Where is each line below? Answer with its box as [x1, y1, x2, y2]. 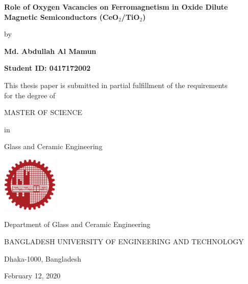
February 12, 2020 [4, 270, 61, 281]
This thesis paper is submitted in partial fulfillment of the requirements [4, 79, 228, 90]
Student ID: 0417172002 [4, 63, 91, 73]
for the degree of [4, 90, 56, 100]
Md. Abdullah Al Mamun [4, 45, 96, 56]
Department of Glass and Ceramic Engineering [4, 219, 151, 230]
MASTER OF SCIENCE [4, 107, 83, 118]
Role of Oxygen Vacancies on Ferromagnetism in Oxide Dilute [4, 2, 228, 12]
